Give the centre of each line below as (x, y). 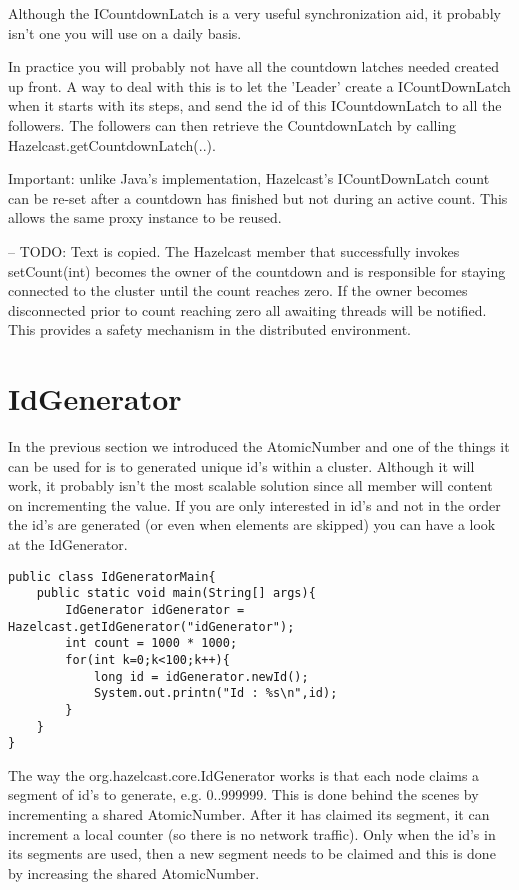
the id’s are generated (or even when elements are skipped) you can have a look (252, 524)
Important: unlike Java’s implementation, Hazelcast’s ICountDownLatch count (249, 178)
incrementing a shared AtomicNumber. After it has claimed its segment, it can (249, 814)
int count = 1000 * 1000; (151, 643)
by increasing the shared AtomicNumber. (134, 872)
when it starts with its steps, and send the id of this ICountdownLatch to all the (255, 105)
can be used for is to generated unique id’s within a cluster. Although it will (241, 465)
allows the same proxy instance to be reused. (145, 217)
